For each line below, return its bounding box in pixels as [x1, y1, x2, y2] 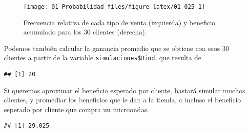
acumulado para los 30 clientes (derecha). [23, 27, 147, 37]
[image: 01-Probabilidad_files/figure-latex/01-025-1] [23, 3, 206, 10]
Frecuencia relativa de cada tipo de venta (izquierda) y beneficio [23, 17, 216, 27]
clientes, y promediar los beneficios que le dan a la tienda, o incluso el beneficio [4, 95, 241, 105]
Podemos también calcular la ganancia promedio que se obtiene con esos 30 [4, 43, 229, 53]
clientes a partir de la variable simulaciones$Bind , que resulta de [4, 52, 201, 63]
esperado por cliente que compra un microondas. [4, 104, 149, 114]
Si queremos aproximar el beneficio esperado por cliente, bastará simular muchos [4, 85, 245, 95]
